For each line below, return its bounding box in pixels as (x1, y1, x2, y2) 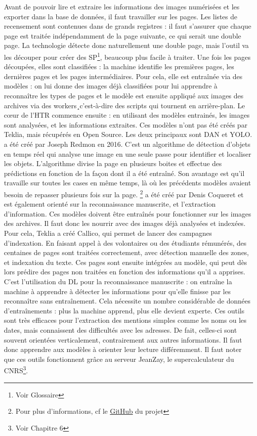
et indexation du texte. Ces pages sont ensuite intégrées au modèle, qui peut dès (4, 257, 247, 267)
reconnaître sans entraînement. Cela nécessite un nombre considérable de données (4, 296, 251, 306)
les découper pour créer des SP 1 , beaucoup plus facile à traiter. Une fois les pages (4, 50, 251, 62)
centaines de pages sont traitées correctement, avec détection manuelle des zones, (4, 247, 249, 258)
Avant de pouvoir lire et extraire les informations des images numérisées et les (4, 1, 240, 11)
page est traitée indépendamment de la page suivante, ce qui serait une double (4, 30, 241, 41)
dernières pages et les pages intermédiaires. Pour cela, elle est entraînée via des (4, 71, 243, 81)
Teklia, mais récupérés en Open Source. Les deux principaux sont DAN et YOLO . (4, 129, 252, 139)
